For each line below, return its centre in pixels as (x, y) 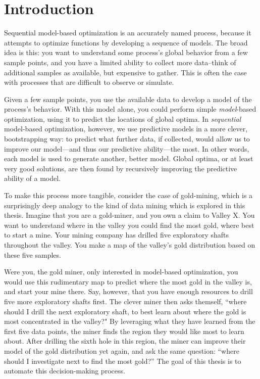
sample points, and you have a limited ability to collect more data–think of (120, 62)
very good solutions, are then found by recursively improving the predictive (121, 168)
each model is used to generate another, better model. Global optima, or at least (129, 158)
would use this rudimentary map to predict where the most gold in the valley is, (128, 281)
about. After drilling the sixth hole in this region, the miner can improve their (125, 341)
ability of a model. (33, 178)
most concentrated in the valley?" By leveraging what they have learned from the (130, 321)
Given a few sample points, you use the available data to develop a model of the (128, 99)
